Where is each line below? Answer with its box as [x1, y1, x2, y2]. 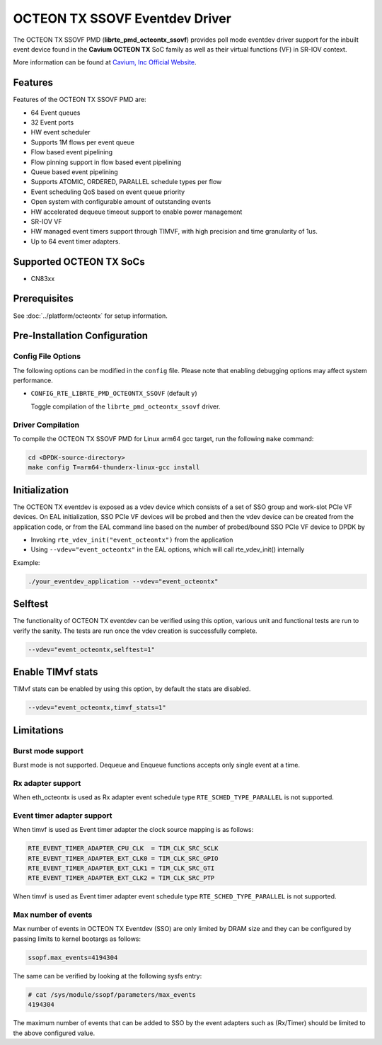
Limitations [13, 724, 64, 736]
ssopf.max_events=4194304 [28, 953, 118, 961]
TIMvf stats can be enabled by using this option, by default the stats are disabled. [13, 685, 251, 693]
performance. [13, 376, 53, 385]
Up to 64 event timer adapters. [30, 237, 120, 246]
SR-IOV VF [30, 217, 62, 226]
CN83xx [30, 274, 55, 282]
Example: [13, 558, 40, 566]
